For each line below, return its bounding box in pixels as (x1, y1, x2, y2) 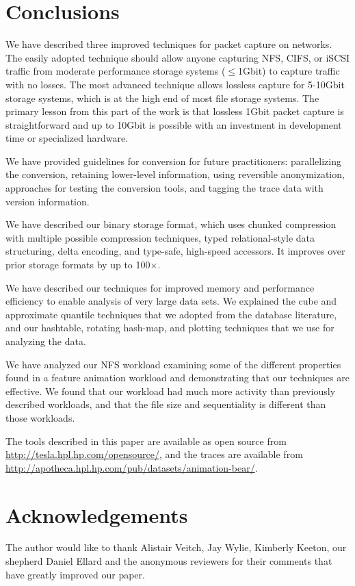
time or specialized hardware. (5, 131, 129, 145)
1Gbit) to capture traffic (237, 64, 340, 78)
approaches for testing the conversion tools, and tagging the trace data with (5, 181, 324, 195)
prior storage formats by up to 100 (5, 257, 150, 272)
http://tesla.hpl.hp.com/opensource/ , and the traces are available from (5, 447, 303, 461)
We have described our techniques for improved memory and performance (5, 280, 315, 294)
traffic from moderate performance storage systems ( (5, 64, 226, 78)
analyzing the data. (5, 334, 86, 348)
